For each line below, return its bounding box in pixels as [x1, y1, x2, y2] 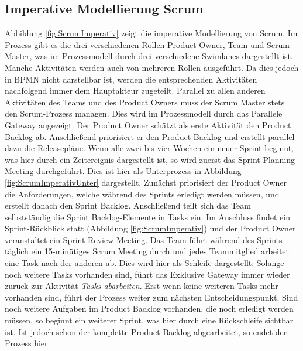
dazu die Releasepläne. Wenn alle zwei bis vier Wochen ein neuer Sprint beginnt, [5, 142, 294, 154]
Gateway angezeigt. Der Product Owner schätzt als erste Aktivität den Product [5, 118, 291, 131]
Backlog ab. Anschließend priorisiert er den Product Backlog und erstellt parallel [5, 130, 295, 142]
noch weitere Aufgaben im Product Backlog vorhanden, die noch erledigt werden [5, 302, 294, 315]
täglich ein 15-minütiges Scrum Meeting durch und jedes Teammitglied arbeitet [5, 245, 289, 257]
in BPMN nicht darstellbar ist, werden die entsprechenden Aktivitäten [5, 73, 257, 85]
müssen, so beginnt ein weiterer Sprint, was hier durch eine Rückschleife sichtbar [5, 314, 294, 326]
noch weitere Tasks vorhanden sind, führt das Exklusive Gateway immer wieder [5, 268, 290, 280]
